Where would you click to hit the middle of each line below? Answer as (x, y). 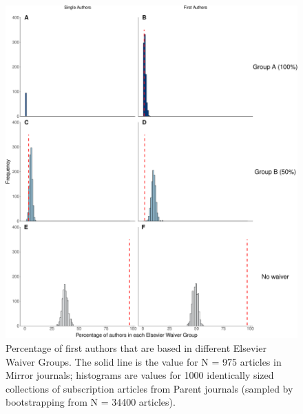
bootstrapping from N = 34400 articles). (91, 402)
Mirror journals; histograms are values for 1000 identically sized (140, 375)
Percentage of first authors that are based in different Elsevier (136, 348)
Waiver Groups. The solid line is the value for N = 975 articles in (144, 361)
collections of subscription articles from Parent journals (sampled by (149, 388)
